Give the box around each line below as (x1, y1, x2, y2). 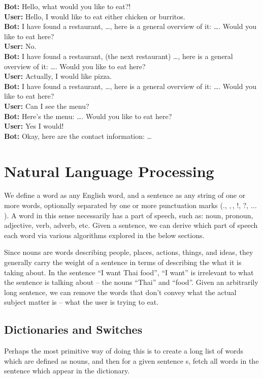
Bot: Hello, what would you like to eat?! (4, 1, 131, 11)
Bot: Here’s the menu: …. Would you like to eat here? (4, 110, 172, 121)
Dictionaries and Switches (4, 322, 143, 337)
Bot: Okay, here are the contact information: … (4, 130, 152, 141)
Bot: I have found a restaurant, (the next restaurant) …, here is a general (4, 50, 233, 61)
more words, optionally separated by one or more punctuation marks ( (4, 200, 223, 211)
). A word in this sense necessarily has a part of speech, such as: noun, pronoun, (4, 210, 253, 220)
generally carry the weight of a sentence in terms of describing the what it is (4, 257, 242, 267)
